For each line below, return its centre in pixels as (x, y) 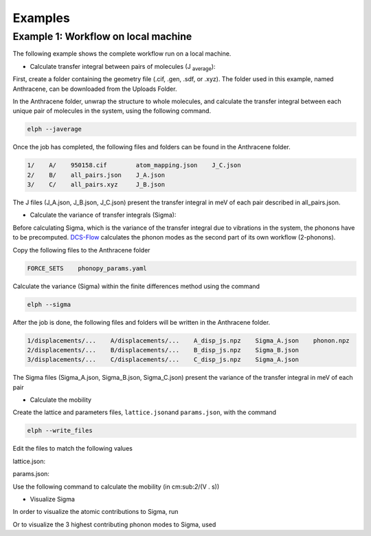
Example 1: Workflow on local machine (102, 36)
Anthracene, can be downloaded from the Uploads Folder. (95, 89)
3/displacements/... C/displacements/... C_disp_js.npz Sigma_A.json (163, 360)
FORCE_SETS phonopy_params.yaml (87, 268)
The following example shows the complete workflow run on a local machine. (122, 54)
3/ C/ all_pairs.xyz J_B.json (96, 185)
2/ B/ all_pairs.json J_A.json (96, 175)
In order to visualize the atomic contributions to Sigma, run (95, 512)
